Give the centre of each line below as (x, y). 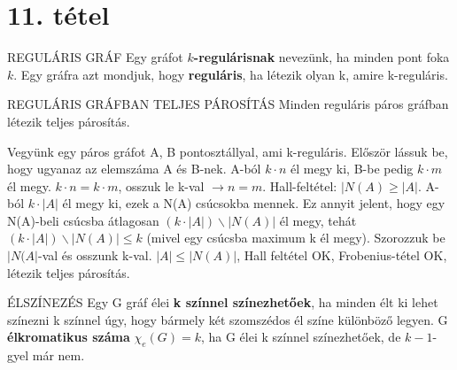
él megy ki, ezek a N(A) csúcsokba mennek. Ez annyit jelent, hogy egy (254, 203)
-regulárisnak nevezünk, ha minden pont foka (321, 57)
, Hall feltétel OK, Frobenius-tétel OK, (342, 255)
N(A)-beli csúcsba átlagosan (83, 220)
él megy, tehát (318, 220)
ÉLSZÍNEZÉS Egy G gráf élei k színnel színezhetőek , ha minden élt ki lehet (223, 302)
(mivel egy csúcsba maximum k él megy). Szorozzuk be (296, 238)
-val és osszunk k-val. (95, 255)
